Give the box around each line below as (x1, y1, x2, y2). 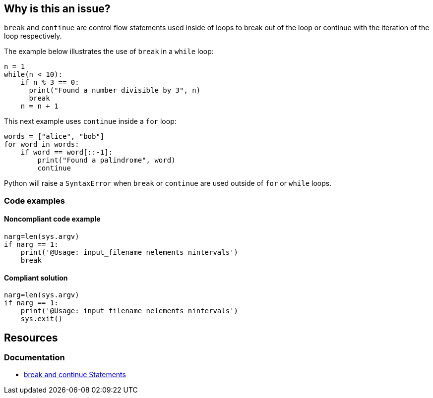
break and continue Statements (24, 370, 126, 379)
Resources (4, 331, 58, 344)
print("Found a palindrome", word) (37, 156, 176, 165)
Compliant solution (4, 273, 68, 282)
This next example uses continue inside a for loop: (4, 117, 177, 126)
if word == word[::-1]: (20, 148, 113, 157)
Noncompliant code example (4, 215, 101, 224)
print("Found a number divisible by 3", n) (29, 86, 201, 95)
